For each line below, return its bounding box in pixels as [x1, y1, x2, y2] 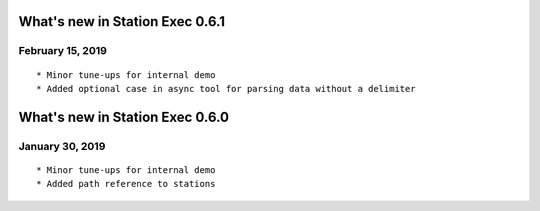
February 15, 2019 [18, 44, 107, 58]
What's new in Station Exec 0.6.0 [18, 108, 230, 125]
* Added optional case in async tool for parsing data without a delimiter [36, 83, 416, 94]
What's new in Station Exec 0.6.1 [18, 13, 225, 30]
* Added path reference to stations [36, 178, 216, 190]
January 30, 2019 [18, 139, 106, 153]
